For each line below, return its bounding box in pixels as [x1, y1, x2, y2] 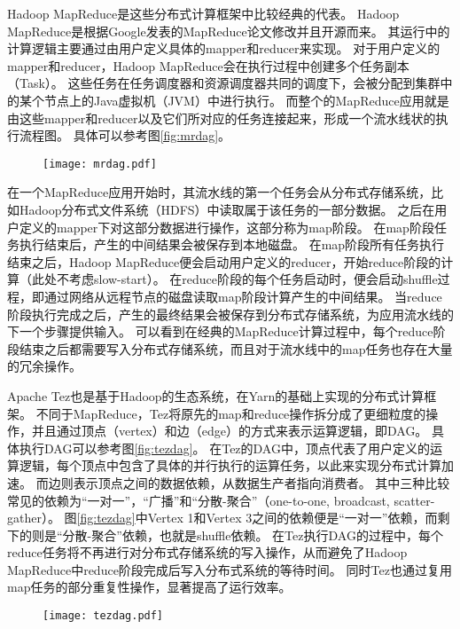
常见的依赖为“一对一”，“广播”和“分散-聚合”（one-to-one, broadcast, [7, 491, 390, 509]
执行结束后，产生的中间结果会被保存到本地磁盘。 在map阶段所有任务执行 [19, 235, 445, 254]
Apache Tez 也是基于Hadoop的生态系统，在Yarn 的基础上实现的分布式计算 [7, 386, 425, 405]
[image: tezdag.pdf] [43, 609, 164, 623]
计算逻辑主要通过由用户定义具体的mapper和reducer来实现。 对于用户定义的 [7, 39, 441, 58]
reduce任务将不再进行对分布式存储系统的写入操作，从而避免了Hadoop [7, 543, 408, 562]
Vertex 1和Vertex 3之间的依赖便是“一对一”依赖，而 [147, 508, 438, 527]
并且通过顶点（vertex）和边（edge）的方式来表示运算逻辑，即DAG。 [31, 421, 428, 440]
